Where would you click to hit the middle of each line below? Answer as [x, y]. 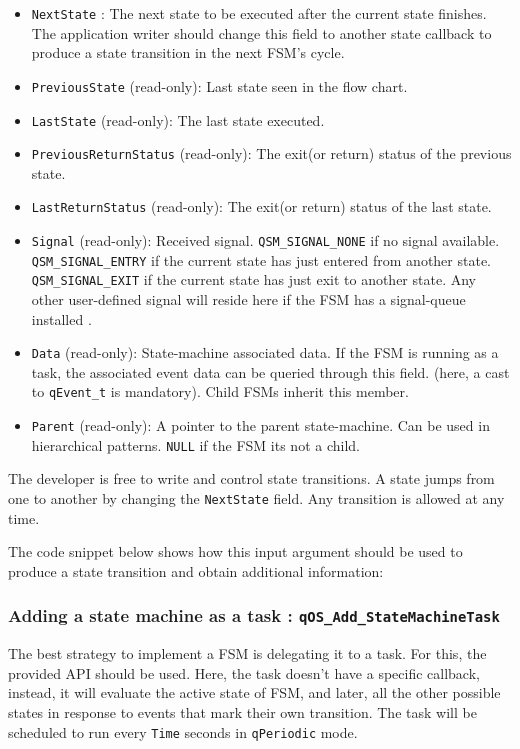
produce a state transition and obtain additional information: [196, 570]
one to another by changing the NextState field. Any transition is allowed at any [256, 498]
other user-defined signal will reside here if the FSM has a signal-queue [248, 299]
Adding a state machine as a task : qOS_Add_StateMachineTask [254, 615]
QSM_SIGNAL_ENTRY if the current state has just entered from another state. [261, 259]
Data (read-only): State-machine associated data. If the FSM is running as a [265, 352]
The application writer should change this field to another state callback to [261, 32]
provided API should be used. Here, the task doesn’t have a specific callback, [244, 672]
